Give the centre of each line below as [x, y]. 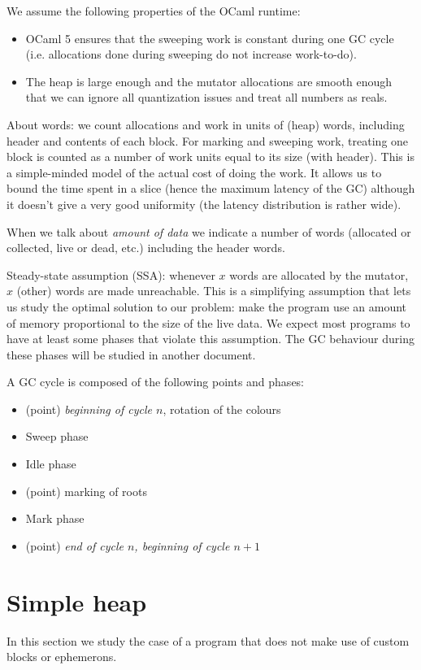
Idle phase [51, 464]
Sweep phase [57, 436]
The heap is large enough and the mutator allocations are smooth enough [209, 81]
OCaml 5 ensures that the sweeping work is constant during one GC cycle [210, 38]
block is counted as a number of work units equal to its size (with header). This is [210, 157]
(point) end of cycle [74, 545]
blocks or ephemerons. [62, 657]
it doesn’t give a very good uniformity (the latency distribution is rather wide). [204, 204]
